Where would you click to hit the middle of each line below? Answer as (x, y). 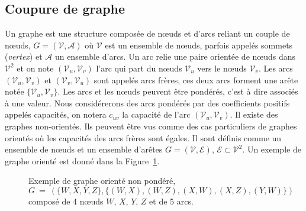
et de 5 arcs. (171, 201)
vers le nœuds (222, 68)
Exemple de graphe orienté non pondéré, (102, 181)
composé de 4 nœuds (66, 201)
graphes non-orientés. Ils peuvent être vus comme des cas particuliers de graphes (151, 126)
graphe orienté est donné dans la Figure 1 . (82, 160)
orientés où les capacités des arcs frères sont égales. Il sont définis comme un (143, 137)
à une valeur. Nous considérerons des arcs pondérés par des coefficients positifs (147, 103)
